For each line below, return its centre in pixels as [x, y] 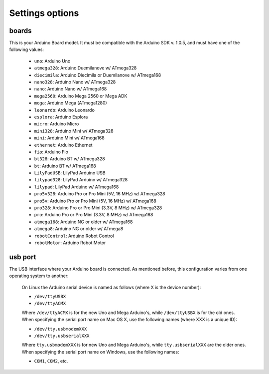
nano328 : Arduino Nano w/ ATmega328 [75, 82]
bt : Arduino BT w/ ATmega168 [65, 166]
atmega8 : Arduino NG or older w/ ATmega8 [79, 229]
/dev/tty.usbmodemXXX [61, 329]
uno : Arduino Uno [52, 61]
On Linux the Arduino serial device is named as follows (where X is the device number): [111, 287]
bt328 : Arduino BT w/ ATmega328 [69, 159]
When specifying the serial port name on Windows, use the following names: [100, 352]
